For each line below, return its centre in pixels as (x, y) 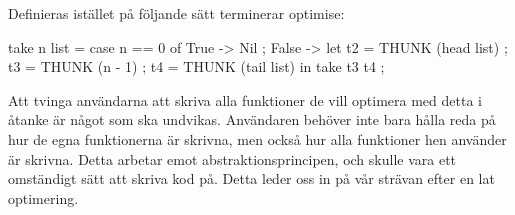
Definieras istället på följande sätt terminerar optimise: (176, 13)
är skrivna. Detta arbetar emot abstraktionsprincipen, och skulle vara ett (232, 158)
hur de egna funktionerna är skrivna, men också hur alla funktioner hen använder (257, 138)
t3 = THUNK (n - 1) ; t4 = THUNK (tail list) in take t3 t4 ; (196, 66)
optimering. (43, 197)
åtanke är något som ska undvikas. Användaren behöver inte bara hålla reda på (252, 119)
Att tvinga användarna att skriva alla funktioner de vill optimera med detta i (245, 99)
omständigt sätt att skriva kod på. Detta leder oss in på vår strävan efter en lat (251, 178)
